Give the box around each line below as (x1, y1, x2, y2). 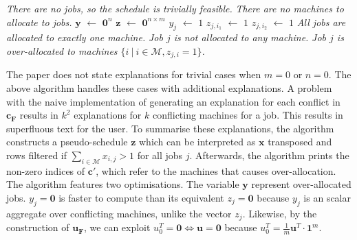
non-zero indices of (6, 163, 85, 178)
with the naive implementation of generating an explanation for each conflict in (6, 94, 340, 108)
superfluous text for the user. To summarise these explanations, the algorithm (6, 121, 334, 135)
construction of (6, 220, 69, 235)
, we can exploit (84, 220, 151, 235)
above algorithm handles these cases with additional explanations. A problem (6, 81, 332, 95)
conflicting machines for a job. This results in (152, 108, 343, 122)
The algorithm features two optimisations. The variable (6, 177, 239, 191)
